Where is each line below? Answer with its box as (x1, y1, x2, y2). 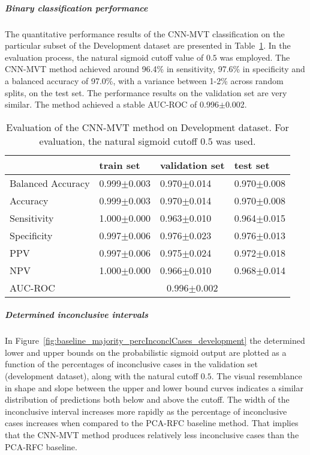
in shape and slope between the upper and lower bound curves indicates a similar (5, 381, 303, 394)
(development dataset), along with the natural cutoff (5, 370, 198, 382)
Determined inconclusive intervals (5, 308, 149, 321)
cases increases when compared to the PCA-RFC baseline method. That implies (5, 417, 299, 429)
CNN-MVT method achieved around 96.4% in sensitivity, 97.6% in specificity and (5, 63, 305, 75)
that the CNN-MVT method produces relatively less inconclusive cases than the (5, 429, 299, 441)
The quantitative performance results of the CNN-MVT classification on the (5, 27, 285, 40)
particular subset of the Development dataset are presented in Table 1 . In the (5, 39, 291, 52)
